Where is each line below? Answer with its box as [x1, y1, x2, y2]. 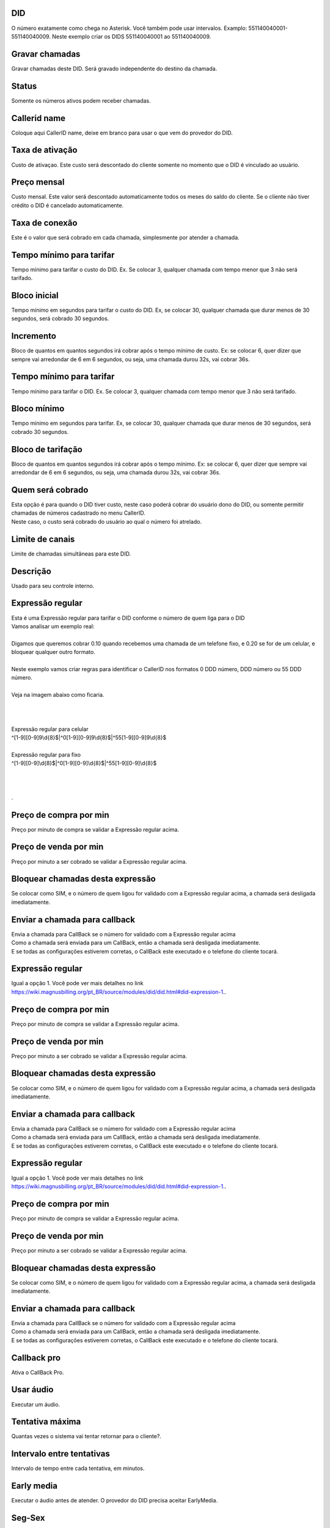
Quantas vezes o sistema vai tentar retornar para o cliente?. [11, 1433, 162, 1440]
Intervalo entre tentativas [11, 1449, 110, 1459]
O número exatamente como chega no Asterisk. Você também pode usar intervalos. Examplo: [11, 24, 248, 32]
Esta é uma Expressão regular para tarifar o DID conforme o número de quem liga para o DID [11, 614, 245, 622]
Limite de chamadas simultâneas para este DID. [11, 550, 131, 557]
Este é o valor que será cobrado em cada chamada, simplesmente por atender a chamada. [11, 233, 240, 241]
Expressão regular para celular [11, 725, 89, 733]
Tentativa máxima [11, 1417, 81, 1427]
